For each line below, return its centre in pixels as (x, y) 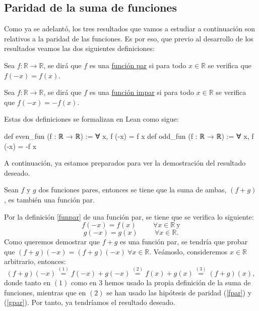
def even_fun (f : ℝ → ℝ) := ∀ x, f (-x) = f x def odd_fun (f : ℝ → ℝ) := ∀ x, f (129, 136)
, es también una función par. (49, 199)
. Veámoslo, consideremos (188, 251)
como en (84, 282)
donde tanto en (27, 282)
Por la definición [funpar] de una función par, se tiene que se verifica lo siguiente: (129, 216)
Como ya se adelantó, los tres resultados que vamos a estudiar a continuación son (130, 29)
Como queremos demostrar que (52, 242)
